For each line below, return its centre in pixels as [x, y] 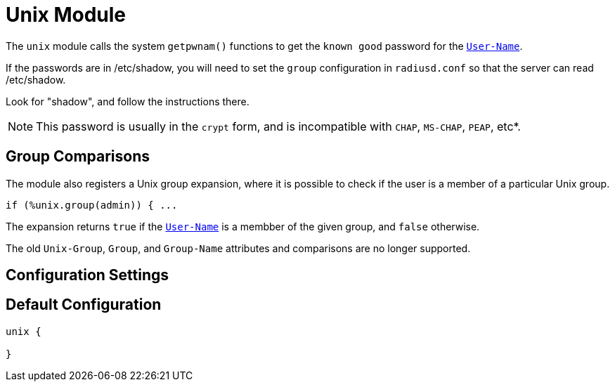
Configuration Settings [88, 275]
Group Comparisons [78, 157]
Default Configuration [84, 305]
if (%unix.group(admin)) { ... [92, 205]
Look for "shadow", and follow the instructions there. [128, 101]
